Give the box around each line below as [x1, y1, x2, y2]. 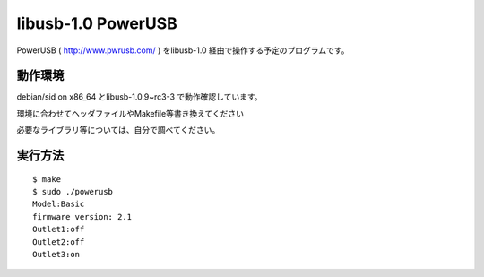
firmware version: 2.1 [32, 212, 133, 221]
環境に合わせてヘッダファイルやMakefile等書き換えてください [16, 108, 245, 118]
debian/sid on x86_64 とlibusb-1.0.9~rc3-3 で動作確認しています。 [16, 91, 264, 102]
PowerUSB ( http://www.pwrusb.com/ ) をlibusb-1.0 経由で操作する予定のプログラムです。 [16, 45, 350, 56]
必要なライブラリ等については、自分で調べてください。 [16, 125, 220, 135]
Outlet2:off [32, 237, 85, 247]
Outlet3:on [32, 249, 81, 259]
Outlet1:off [32, 224, 85, 235]
